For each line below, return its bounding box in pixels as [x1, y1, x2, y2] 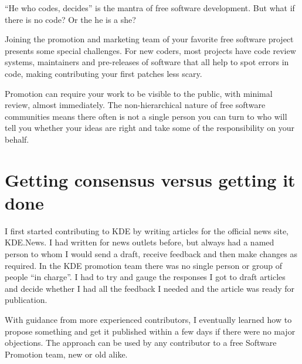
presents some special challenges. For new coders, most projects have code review [5, 44, 296, 56]
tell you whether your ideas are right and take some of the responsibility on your [5, 122, 295, 134]
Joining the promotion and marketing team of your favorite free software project [5, 33, 294, 45]
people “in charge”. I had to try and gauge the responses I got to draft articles [5, 271, 286, 283]
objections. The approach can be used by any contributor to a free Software [5, 336, 277, 349]
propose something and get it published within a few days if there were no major [5, 325, 296, 337]
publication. [5, 294, 47, 306]
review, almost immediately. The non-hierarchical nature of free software [5, 99, 266, 111]
